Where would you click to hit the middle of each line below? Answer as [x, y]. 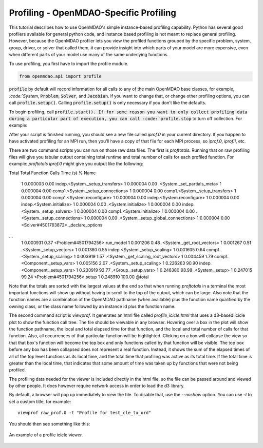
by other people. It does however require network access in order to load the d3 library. [97, 386]
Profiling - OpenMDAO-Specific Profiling [93, 13]
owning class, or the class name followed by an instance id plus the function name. [92, 306]
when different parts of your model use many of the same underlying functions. [89, 55]
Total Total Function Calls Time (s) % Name [52, 173]
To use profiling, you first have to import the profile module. [69, 63]
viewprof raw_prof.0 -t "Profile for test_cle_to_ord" [85, 413]
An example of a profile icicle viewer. [46, 435]
